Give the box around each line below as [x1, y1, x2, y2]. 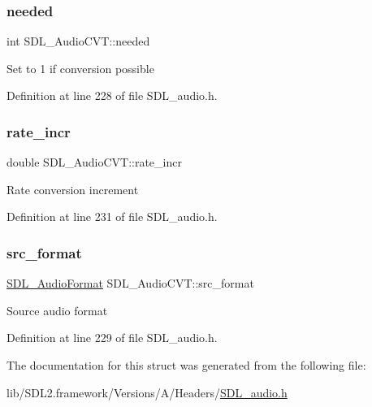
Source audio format [6, 301, 108, 318]
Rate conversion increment [6, 180, 139, 197]
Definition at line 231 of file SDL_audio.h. [6, 208, 218, 225]
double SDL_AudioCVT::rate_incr [6, 154, 182, 171]
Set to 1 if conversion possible [6, 59, 154, 76]
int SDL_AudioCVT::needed [6, 32, 150, 50]
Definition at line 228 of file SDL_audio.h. [6, 87, 218, 104]
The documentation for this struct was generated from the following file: [6, 357, 366, 373]
